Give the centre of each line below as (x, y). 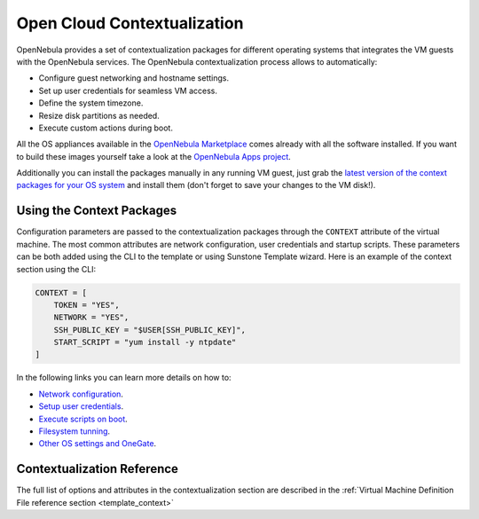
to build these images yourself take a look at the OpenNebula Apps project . (154, 156)
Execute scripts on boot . (83, 419)
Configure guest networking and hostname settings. (134, 78)
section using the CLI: (56, 269)
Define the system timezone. (91, 103)
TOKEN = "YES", (86, 305)
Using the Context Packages (97, 211)
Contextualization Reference (98, 469)
